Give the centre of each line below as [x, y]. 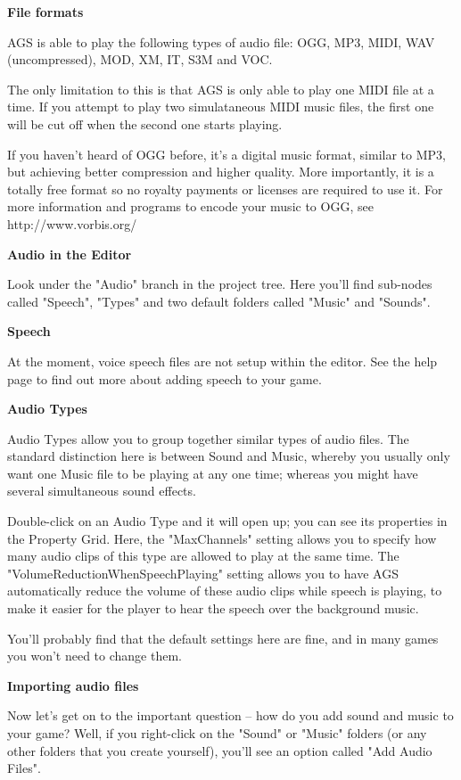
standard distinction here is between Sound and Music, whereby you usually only [229, 456]
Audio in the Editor [70, 254]
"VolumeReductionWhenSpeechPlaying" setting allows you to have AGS [203, 573]
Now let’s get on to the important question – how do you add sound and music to [230, 715]
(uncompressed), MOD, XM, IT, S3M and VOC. [140, 59]
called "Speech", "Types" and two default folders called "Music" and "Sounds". [219, 301]
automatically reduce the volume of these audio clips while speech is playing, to [225, 591]
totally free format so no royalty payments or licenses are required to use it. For [225, 189]
